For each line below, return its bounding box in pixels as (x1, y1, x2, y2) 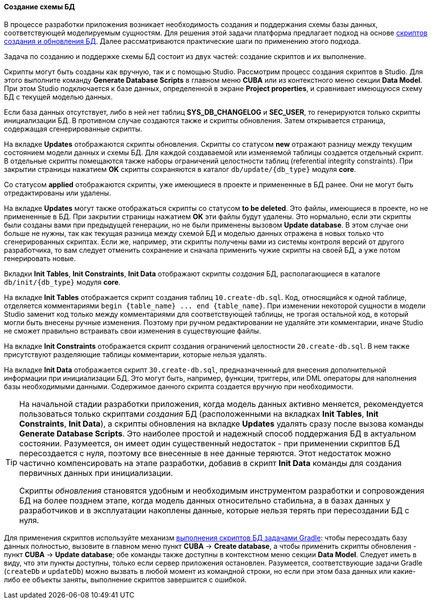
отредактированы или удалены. (4, 188, 111, 197)
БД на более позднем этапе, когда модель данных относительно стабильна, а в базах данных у (19, 495, 391, 505)
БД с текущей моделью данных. (4, 92, 113, 101)
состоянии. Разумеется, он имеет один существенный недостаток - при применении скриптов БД (19, 438, 400, 448)
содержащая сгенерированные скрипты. (4, 124, 143, 133)
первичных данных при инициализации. (19, 468, 173, 478)
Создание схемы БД (4, 2, 75, 11)
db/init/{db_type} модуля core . (4, 277, 121, 286)
